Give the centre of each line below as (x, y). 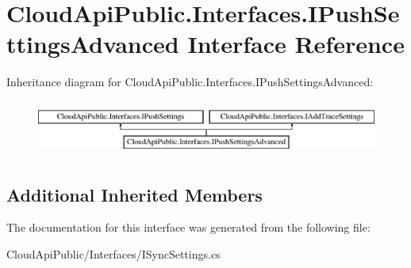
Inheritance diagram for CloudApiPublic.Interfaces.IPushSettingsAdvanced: (190, 82)
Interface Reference (296, 44)
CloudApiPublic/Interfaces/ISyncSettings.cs (113, 253)
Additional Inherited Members (134, 194)
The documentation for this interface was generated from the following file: (188, 227)
